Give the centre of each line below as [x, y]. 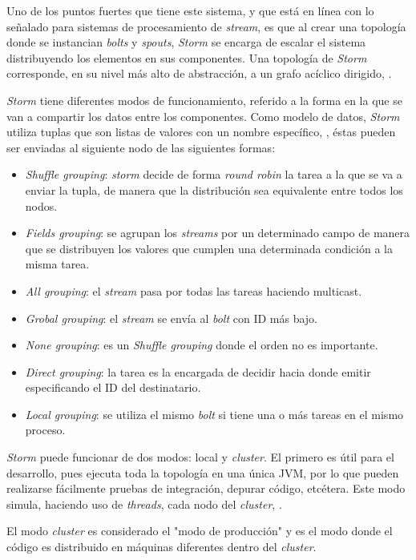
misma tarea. [57, 264]
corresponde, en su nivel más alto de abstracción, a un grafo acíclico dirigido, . [199, 73]
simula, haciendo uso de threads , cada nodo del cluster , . [144, 504]
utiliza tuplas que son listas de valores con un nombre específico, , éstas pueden [201, 132]
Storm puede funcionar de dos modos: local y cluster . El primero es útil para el [200, 457]
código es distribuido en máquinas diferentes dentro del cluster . [162, 547]
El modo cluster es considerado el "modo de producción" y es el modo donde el [200, 531]
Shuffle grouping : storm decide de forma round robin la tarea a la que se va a [214, 174]
